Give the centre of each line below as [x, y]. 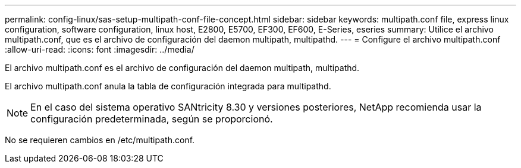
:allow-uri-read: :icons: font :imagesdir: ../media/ [100, 49]
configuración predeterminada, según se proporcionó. [152, 119]
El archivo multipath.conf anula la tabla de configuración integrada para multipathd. [168, 86]
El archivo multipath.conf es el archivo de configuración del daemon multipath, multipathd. [182, 68]
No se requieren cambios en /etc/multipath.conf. [100, 140]
